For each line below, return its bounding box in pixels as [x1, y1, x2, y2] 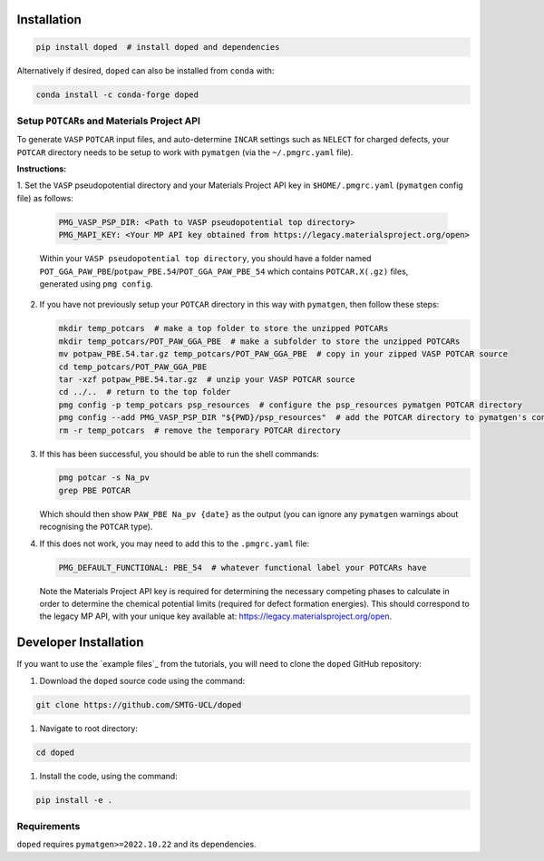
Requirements [16, 819, 81, 832]
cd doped [35, 747, 75, 758]
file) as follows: [16, 192, 74, 203]
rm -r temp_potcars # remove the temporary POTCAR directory [58, 425, 341, 435]
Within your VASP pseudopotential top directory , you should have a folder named [39, 253, 372, 264]
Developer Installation [16, 635, 144, 651]
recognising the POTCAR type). [39, 522, 153, 533]
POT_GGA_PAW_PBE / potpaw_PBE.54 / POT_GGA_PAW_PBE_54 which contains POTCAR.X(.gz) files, [39, 266, 409, 277]
